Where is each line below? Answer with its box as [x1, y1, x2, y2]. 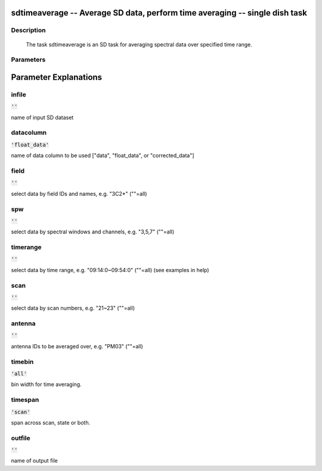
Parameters [11, 55, 46, 64]
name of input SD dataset [11, 114, 74, 121]
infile [11, 90, 26, 98]
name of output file [11, 457, 58, 464]
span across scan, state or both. [11, 419, 91, 426]
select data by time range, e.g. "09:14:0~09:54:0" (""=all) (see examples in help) [11, 266, 209, 273]
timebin [11, 357, 34, 366]
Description [11, 26, 46, 35]
